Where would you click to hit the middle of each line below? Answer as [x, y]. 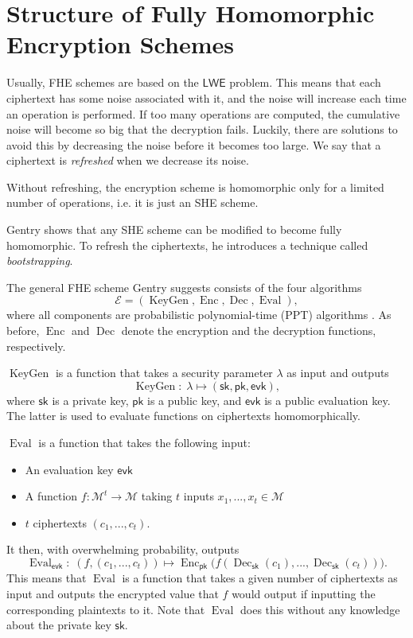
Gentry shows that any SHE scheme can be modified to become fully [174, 230]
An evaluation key [69, 469]
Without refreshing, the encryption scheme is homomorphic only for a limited [195, 187]
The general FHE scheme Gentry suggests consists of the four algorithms [184, 287]
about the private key [59, 625]
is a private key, [90, 400]
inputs [199, 496]
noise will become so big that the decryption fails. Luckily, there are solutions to [202, 129]
